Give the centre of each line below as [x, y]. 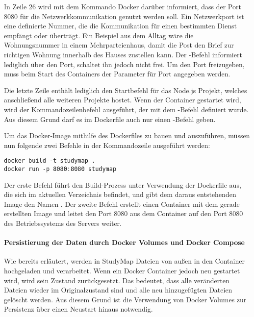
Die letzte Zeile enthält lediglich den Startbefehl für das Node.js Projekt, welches [126, 90]
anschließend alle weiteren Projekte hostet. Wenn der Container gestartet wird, [123, 100]
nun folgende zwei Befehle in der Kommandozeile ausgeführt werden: [107, 145]
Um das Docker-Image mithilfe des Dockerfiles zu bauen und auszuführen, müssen [127, 135]
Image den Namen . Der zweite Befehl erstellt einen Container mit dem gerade [122, 204]
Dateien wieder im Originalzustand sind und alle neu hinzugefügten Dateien [118, 290]
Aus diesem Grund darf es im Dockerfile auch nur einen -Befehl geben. [110, 119]
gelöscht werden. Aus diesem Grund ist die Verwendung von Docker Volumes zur [125, 299]
